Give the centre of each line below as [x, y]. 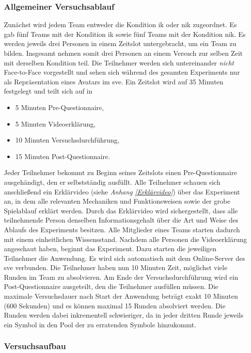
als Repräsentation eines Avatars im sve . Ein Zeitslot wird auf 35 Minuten [114, 81]
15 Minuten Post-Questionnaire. [63, 156]
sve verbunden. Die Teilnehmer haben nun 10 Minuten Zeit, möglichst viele [116, 267]
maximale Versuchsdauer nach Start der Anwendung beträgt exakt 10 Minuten [121, 296]
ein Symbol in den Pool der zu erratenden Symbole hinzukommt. [100, 324]
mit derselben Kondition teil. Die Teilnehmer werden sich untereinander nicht [119, 62]
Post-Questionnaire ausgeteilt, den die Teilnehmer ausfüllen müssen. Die [111, 286]
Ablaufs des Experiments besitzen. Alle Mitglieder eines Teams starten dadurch [122, 229]
